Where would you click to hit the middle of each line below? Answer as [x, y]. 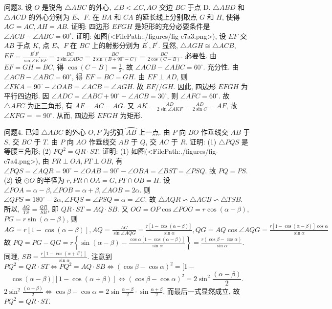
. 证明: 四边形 [88, 26]
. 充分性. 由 [221, 67]
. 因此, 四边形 [195, 86]
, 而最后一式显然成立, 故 [201, 291]
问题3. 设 [18, 7]
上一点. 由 [154, 132]
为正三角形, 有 [50, 106]
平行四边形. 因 [27, 96]
